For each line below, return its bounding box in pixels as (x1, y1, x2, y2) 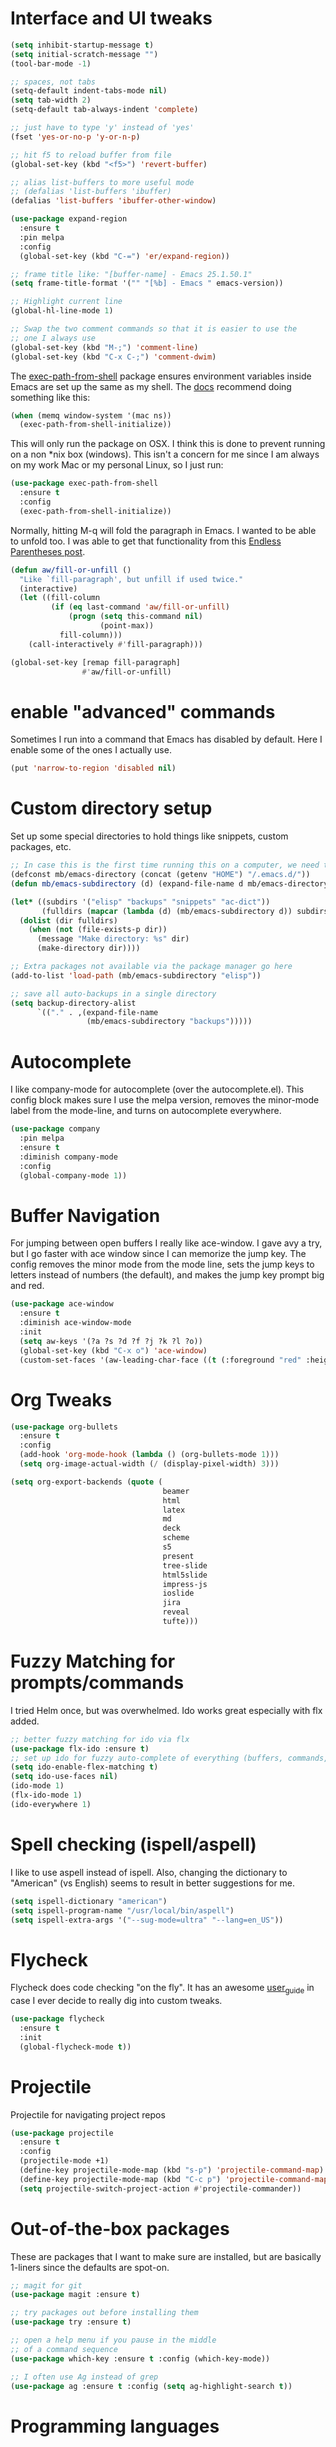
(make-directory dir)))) (36, 943, 141, 954)
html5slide (162, 1570, 208, 1580)
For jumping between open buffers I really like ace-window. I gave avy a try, (10, 1237, 323, 1249)
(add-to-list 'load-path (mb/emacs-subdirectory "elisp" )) (10, 970, 262, 981)
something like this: (10, 391, 91, 403)
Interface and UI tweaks (10, 7, 213, 30)
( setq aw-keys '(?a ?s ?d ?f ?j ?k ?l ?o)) (19, 1336, 203, 1346)
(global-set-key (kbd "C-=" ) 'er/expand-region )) (19, 251, 230, 261)
